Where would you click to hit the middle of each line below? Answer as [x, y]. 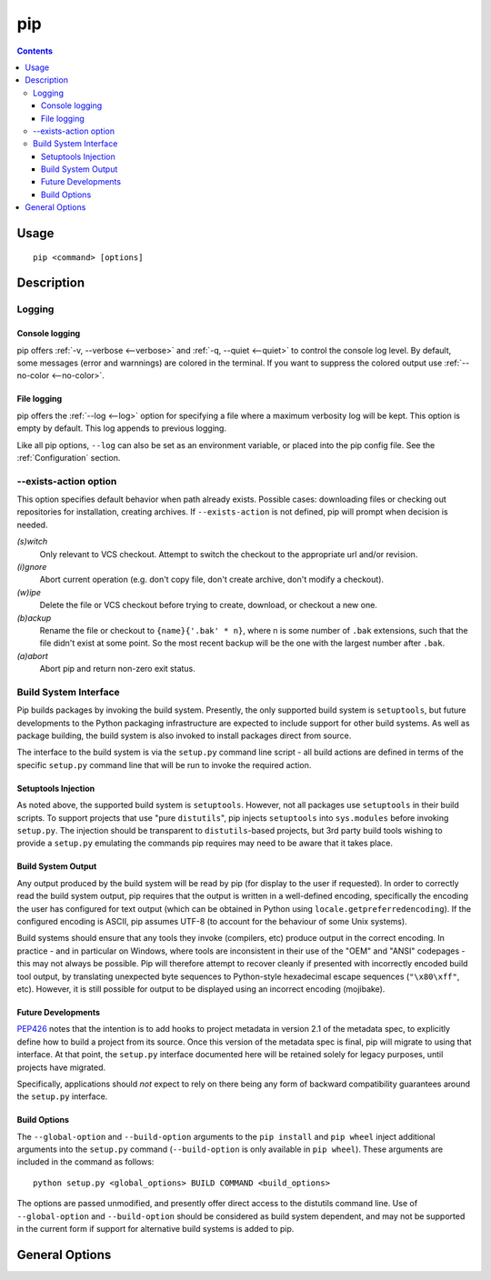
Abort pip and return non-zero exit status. [117, 669]
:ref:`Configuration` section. [69, 457]
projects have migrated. [61, 1067]
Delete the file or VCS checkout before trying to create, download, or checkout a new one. [208, 605]
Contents [35, 51]
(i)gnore [32, 567]
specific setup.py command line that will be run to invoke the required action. [164, 765]
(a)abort [33, 655]
